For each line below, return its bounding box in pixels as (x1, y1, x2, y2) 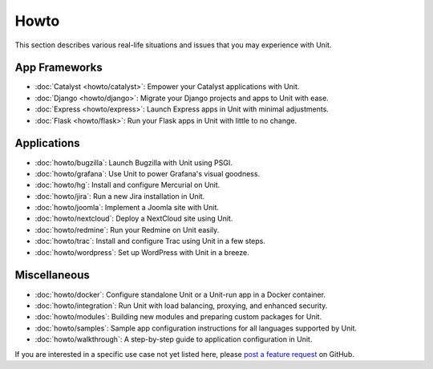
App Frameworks (14, 61, 103, 75)
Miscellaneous (14, 269, 90, 282)
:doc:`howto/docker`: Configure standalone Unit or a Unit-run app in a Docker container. (34, 290, 326, 299)
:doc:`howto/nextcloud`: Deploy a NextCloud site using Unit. (34, 213, 233, 224)
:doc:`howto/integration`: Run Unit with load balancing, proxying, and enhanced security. (34, 301, 328, 310)
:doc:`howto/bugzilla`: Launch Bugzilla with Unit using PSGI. (34, 157, 233, 168)
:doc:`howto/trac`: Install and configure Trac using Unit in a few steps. (34, 237, 266, 246)
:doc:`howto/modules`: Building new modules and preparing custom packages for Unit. (34, 312, 322, 322)
